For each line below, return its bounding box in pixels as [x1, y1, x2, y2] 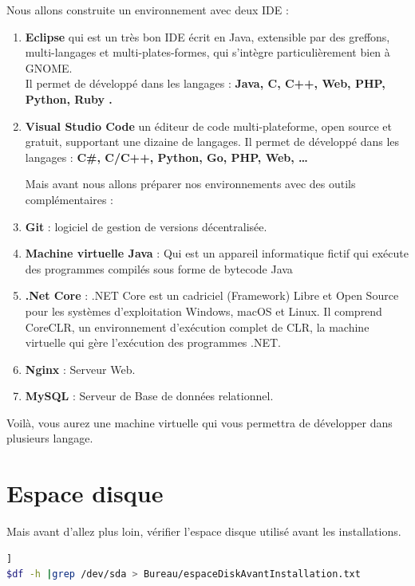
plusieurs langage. [6, 430, 93, 446]
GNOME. [25, 59, 73, 76]
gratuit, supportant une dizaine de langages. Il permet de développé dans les [25, 133, 400, 150]
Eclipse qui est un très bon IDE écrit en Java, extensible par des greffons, [25, 28, 390, 45]
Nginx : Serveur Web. [25, 360, 136, 377]
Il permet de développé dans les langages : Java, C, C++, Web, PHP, [25, 75, 385, 92]
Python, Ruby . [25, 90, 113, 107]
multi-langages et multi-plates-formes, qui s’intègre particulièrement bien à [25, 44, 390, 61]
